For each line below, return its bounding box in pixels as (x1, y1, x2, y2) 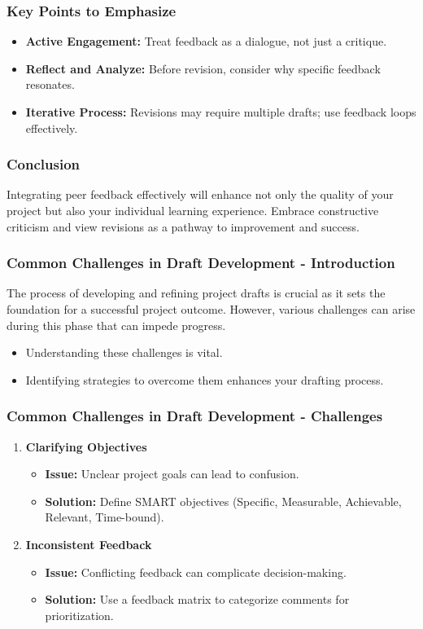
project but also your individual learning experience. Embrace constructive (7, 202, 379, 218)
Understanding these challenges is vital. (25, 344, 223, 361)
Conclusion (7, 154, 80, 174)
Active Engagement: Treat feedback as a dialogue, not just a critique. (25, 33, 387, 50)
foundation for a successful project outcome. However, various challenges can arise (7, 301, 416, 317)
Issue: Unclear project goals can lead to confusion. (45, 465, 299, 482)
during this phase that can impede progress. (7, 316, 226, 333)
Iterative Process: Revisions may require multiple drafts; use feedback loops (25, 103, 416, 120)
